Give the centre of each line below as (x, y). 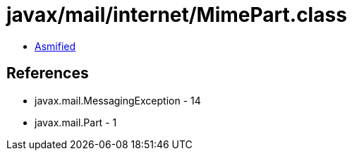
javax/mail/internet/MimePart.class (177, 15)
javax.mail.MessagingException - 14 (118, 100)
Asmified (55, 46)
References (48, 73)
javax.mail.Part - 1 (76, 122)
